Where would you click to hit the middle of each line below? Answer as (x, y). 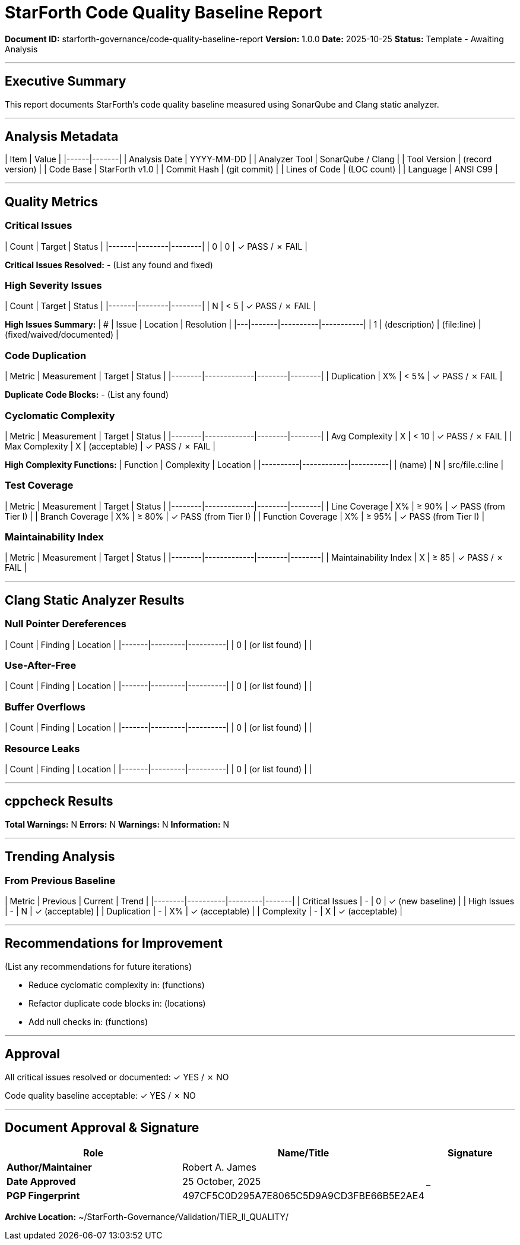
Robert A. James (219, 1167)
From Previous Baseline (60, 880)
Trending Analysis (60, 857)
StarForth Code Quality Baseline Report (164, 12)
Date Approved (41, 1182)
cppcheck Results (59, 801)
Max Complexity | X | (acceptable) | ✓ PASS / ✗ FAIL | (110, 446)
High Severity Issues (53, 286)
